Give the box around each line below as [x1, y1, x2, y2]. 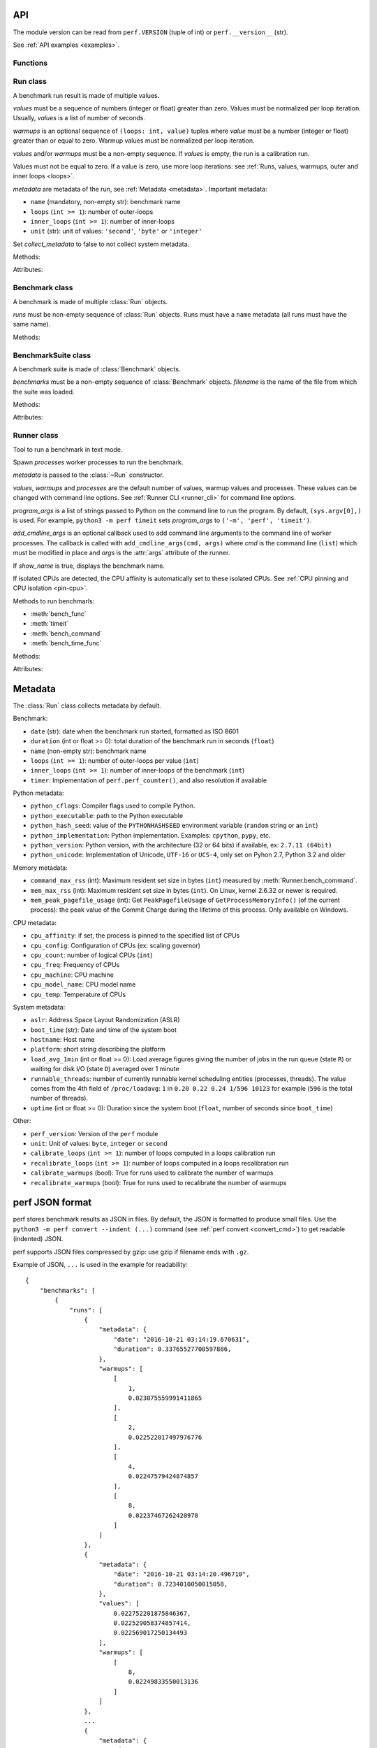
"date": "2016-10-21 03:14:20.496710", [113, 1570, 251, 1578]
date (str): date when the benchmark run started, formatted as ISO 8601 [30, 727, 239, 736]
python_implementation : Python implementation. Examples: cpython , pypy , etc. [30, 831, 272, 839]
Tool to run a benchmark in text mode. [13, 445, 123, 454]
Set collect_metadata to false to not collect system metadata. [13, 240, 190, 248]
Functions [13, 58, 48, 68]
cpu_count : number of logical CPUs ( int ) [30, 951, 153, 959]
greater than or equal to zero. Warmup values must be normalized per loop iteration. [13, 136, 255, 145]
